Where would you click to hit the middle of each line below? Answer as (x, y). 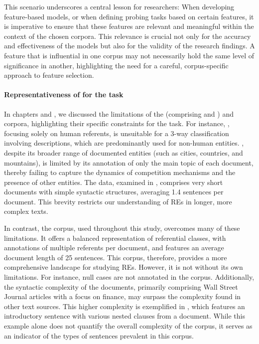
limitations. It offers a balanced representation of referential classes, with (115, 238)
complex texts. (26, 211)
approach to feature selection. (49, 75)
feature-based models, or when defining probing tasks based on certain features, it (129, 16)
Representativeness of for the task (64, 94)
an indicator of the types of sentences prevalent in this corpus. (99, 335)
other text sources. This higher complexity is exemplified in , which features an (125, 306)
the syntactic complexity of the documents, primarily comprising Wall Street (121, 286)
